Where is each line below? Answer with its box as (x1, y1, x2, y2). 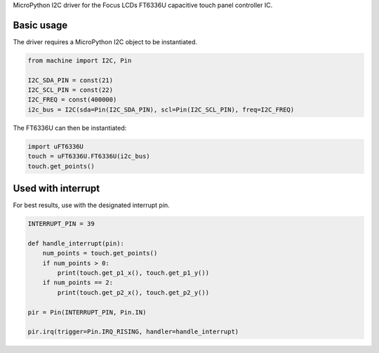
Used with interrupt (13, 182, 100, 194)
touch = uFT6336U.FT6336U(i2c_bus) (27, 152, 150, 161)
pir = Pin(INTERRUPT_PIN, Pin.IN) (27, 308, 147, 316)
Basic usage (13, 19, 68, 31)
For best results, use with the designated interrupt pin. (13, 201, 170, 210)
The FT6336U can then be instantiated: (13, 124, 127, 132)
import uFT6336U (27, 142, 84, 150)
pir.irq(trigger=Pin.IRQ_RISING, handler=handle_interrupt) (27, 328, 239, 336)
